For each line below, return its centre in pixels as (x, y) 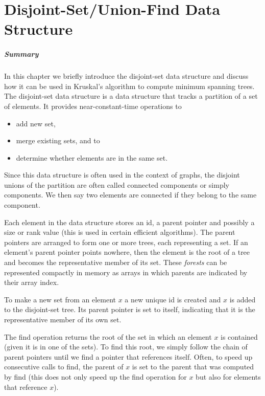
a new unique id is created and (173, 299)
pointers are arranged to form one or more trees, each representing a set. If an (126, 242)
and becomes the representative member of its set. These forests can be (116, 262)
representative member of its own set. (63, 319)
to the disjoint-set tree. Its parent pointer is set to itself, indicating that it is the (130, 309)
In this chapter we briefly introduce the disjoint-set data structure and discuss (126, 76)
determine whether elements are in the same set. (92, 157)
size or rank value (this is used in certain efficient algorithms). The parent (120, 232)
